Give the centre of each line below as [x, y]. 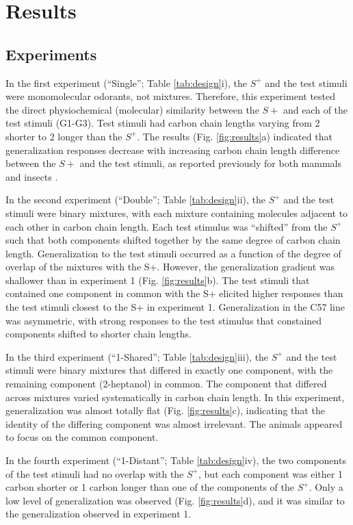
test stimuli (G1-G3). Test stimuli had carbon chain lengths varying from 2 [163, 123]
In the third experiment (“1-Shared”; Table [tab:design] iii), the [137, 356]
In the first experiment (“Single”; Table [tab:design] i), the [126, 82]
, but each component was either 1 [271, 473]
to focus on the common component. [82, 437]
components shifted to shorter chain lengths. [99, 334]
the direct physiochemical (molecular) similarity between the [132, 109]
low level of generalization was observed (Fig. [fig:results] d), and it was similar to [175, 500]
